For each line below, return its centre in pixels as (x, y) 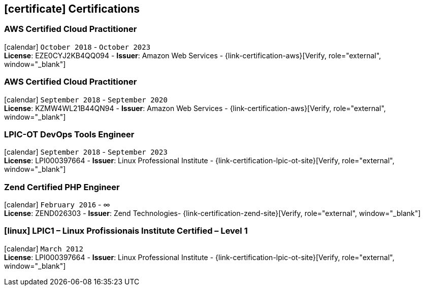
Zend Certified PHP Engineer (62, 187)
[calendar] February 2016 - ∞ (57, 205)
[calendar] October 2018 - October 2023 (77, 47)
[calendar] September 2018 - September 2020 (86, 99)
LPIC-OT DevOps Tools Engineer (69, 134)
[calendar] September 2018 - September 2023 (86, 152)
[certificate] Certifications (72, 9)
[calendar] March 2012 (44, 248)
